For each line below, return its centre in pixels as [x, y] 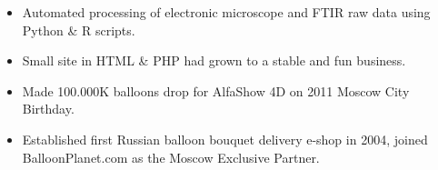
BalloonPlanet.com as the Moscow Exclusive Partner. [171, 157]
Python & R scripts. [79, 30]
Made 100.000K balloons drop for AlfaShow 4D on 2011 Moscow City [216, 90]
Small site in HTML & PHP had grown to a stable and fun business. [214, 60]
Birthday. [48, 109]
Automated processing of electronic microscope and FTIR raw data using [226, 12]
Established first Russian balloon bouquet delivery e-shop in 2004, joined [225, 139]
